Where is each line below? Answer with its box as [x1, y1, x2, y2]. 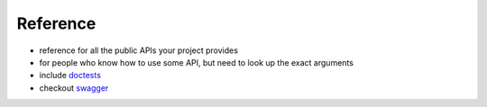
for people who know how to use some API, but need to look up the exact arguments [39, 57, 354, 67]
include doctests [39, 70, 101, 81]
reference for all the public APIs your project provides [39, 45, 239, 56]
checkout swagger [39, 82, 109, 94]
